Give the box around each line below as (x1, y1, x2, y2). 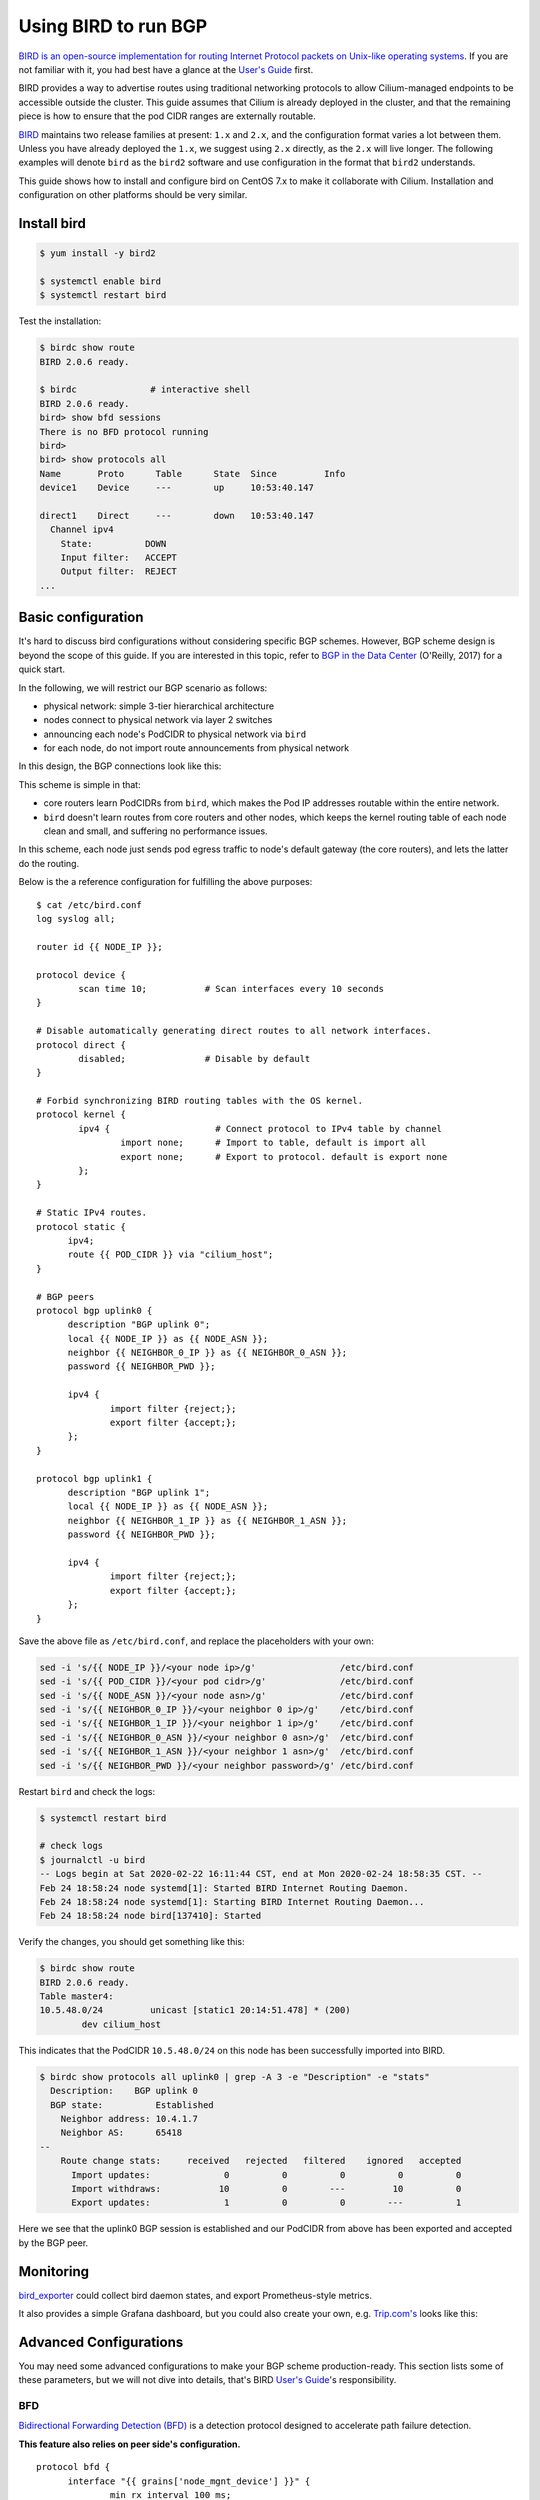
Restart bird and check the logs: (18, 1785, 155, 1797)
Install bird (18, 215, 87, 232)
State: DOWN (60, 538, 167, 549)
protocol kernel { (36, 1109, 127, 1120)
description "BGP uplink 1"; (67, 1487, 211, 1498)
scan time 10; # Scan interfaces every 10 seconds (78, 983, 385, 994)
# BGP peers (36, 1291, 95, 1302)
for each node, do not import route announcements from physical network (43, 742, 350, 754)
